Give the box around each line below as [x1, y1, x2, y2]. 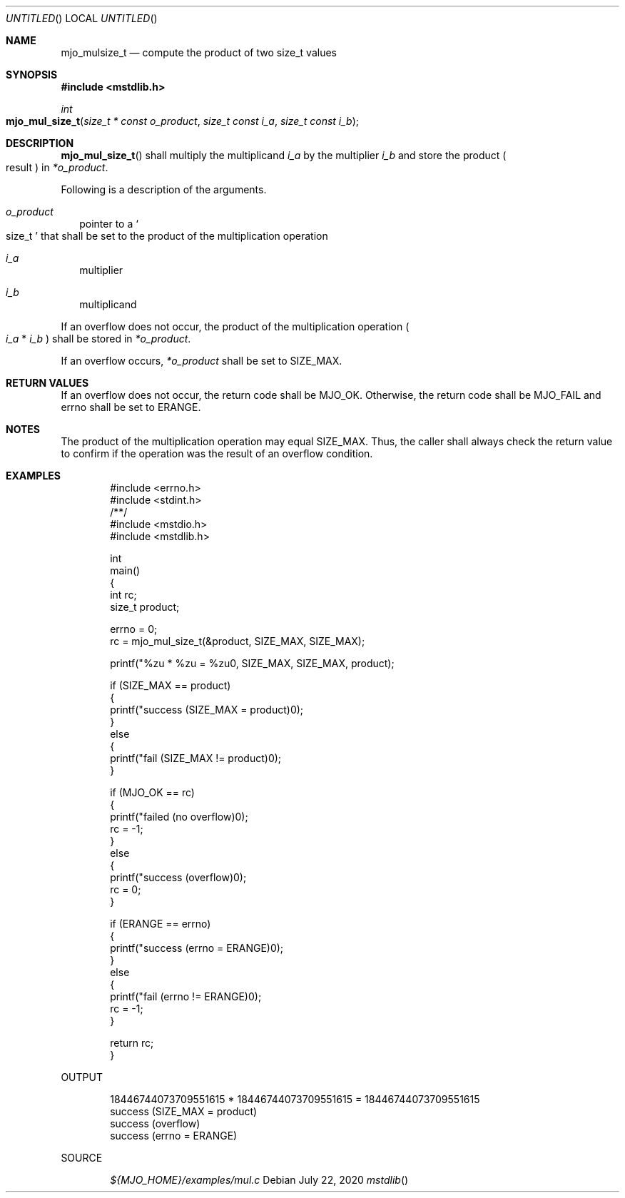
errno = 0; [110, 623, 158, 635]
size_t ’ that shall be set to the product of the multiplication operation [6, 230, 328, 242]
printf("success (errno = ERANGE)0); [110, 942, 284, 954]
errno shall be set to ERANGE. [61, 401, 201, 413]
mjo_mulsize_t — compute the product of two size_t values [61, 46, 337, 59]
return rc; [110, 1037, 154, 1049]
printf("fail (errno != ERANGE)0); [110, 990, 262, 1002]
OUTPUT [61, 1071, 103, 1083]
